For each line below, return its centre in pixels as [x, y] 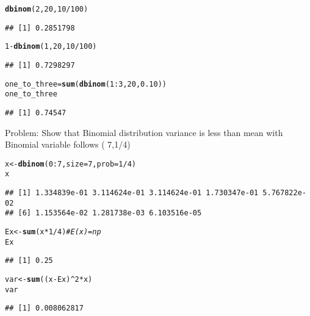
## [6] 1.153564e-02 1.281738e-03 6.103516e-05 [103, 213]
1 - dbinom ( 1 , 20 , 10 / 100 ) [51, 47]
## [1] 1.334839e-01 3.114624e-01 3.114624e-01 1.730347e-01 [132, 193]
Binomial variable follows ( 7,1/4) [68, 144]
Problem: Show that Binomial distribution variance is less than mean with [144, 132]
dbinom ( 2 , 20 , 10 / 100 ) [47, 9]
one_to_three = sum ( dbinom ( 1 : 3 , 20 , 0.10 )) [86, 84]
